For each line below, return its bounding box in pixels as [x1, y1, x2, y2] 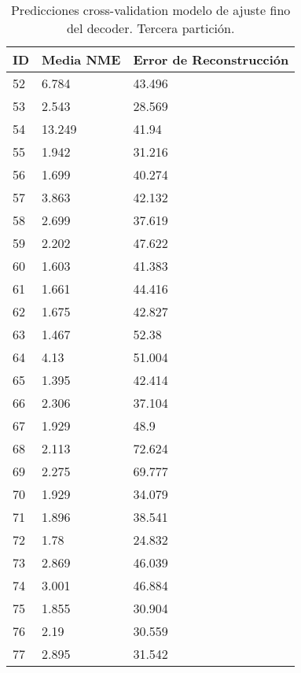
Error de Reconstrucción [133, 50, 289, 68]
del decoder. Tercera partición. [66, 19, 235, 37]
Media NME [42, 50, 121, 68]
